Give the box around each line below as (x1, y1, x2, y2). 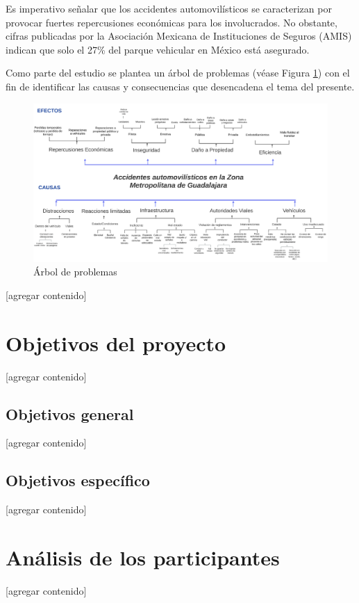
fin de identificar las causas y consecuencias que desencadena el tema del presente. (6, 79, 355, 93)
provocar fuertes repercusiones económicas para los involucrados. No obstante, (6, 15, 337, 29)
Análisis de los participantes (6, 542, 280, 571)
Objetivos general (6, 403, 134, 424)
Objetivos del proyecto (6, 328, 226, 357)
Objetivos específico (6, 469, 150, 491)
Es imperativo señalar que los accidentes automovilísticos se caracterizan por (6, 1, 332, 15)
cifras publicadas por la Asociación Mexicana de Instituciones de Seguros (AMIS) (6, 29, 352, 43)
